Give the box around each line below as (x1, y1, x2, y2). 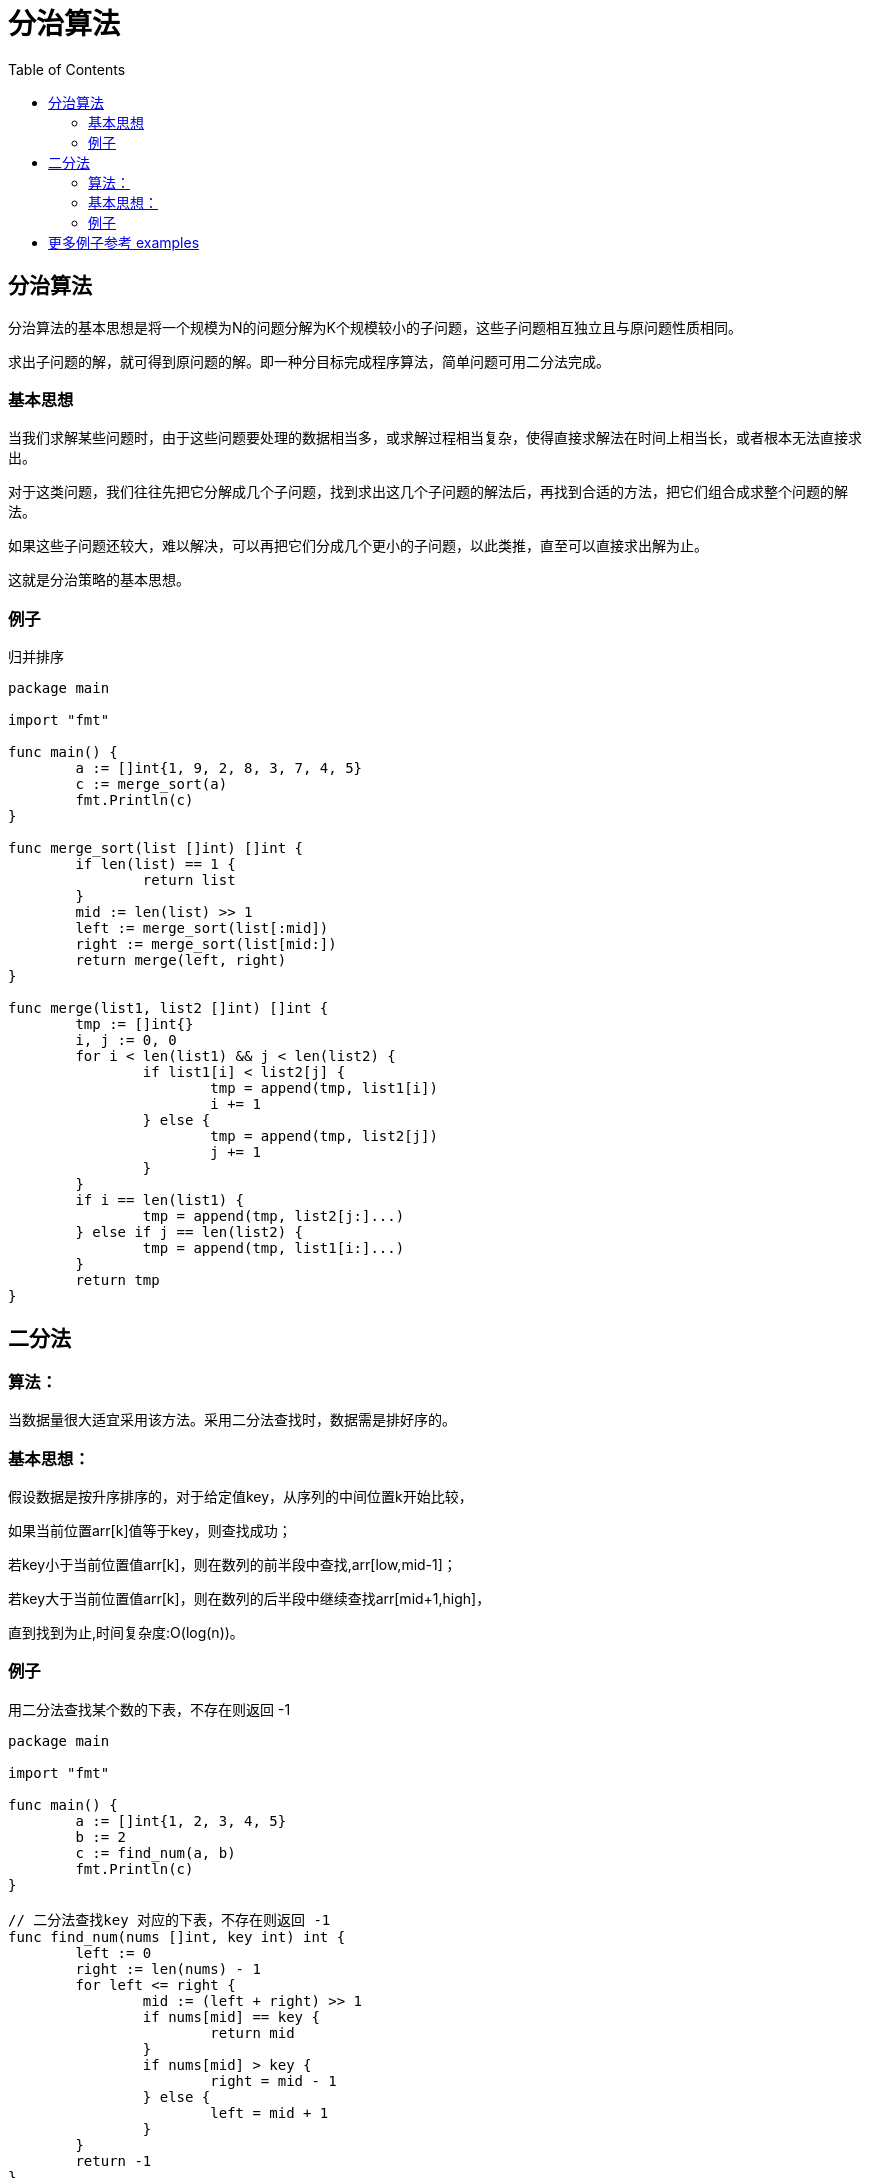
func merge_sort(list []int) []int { (8, 840, 304, 857)
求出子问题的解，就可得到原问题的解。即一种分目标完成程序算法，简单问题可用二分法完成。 (8, 352, 610, 370)
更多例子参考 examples (48, 233, 200, 251)
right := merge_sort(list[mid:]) (75, 936, 337, 953)
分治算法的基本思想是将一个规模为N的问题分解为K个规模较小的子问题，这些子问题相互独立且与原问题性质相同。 (8, 318, 742, 336)
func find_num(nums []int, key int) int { (8, 1928, 346, 1945)
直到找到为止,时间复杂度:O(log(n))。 (8, 1624, 244, 1642)
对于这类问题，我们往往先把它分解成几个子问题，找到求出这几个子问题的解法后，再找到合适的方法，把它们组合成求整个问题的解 (8, 483, 848, 501)
